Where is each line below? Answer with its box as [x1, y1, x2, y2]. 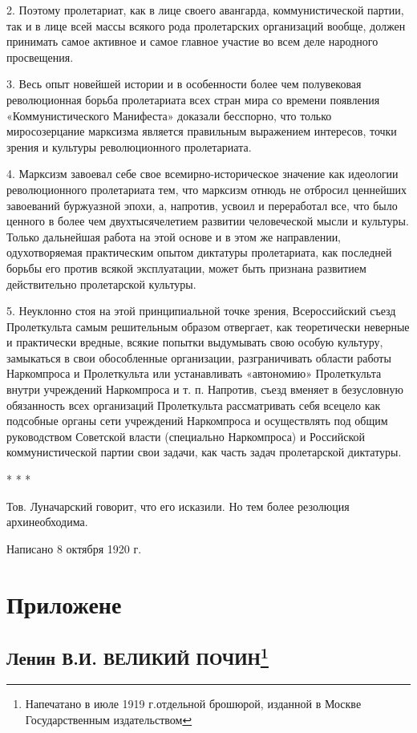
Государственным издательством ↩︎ [25, 711, 192, 727]
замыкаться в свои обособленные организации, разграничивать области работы [6, 349, 391, 366]
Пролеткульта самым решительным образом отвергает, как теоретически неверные [6, 318, 410, 334]
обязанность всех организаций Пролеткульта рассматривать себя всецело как [6, 396, 381, 413]
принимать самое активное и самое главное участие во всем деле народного [6, 33, 379, 50]
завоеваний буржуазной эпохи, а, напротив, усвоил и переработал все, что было [6, 196, 398, 213]
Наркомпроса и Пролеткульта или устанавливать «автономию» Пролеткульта [6, 365, 382, 382]
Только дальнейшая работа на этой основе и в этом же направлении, [6, 228, 342, 245]
